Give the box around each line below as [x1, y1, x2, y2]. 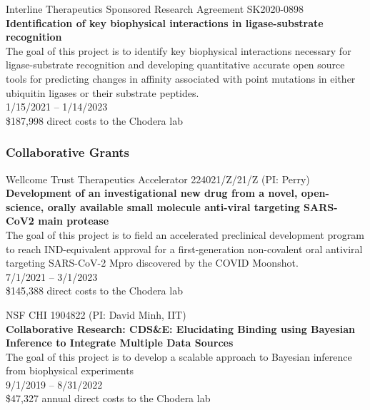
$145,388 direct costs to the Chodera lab [6, 283, 183, 298]
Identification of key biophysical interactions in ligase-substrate [6, 15, 324, 30]
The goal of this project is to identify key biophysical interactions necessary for [6, 43, 351, 58]
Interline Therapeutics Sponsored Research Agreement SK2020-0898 [6, 1, 304, 16]
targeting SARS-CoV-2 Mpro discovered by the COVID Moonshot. [6, 255, 299, 270]
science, [6, 199, 44, 214]
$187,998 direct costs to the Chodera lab [6, 113, 183, 128]
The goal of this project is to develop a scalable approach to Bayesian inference [6, 349, 352, 364]
